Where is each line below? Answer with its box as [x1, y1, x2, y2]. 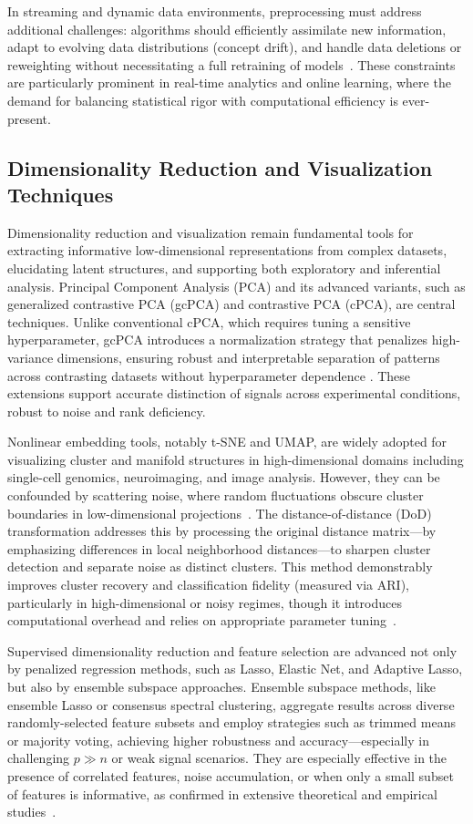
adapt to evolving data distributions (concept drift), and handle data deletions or [7, 37, 462, 57]
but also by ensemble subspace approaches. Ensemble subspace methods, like [7, 677, 436, 695]
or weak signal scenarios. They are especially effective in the [111, 748, 447, 767]
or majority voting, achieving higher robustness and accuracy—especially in [7, 730, 429, 749]
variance [7, 347, 54, 366]
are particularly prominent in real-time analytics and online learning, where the [7, 73, 451, 92]
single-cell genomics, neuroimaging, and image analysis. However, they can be [7, 468, 440, 487]
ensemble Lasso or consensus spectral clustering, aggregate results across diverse [7, 695, 455, 714]
